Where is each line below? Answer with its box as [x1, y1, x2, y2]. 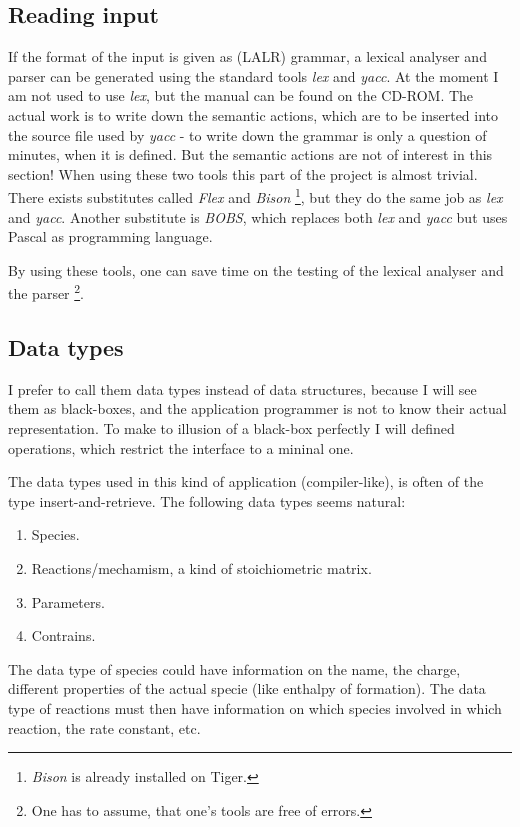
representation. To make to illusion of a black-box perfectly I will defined [8, 418, 455, 439]
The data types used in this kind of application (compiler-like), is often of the [8, 471, 484, 492]
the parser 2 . [8, 280, 85, 304]
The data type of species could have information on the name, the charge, [8, 658, 461, 679]
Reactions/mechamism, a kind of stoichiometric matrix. [31, 558, 372, 578]
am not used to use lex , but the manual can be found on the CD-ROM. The [8, 85, 474, 106]
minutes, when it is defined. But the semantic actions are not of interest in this [8, 144, 493, 165]
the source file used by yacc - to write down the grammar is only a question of [8, 124, 487, 145]
